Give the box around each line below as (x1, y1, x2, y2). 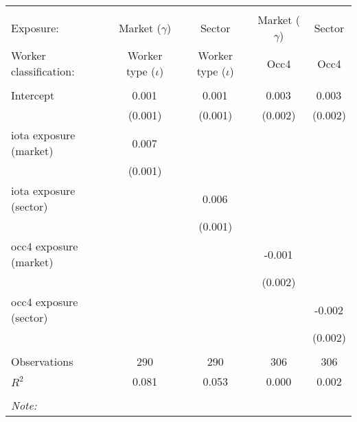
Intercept (11, 87, 55, 103)
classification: (11, 63, 75, 79)
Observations (11, 353, 73, 369)
